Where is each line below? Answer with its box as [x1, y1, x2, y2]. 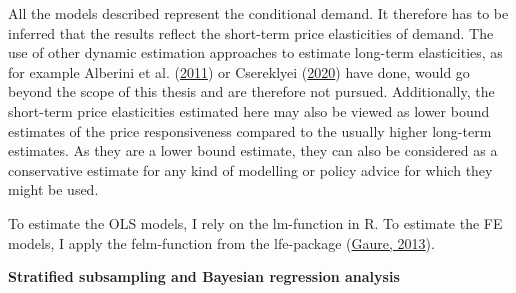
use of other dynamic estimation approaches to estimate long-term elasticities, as [8, 42, 503, 63]
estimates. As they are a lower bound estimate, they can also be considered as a [8, 140, 498, 161]
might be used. [8, 179, 99, 200]
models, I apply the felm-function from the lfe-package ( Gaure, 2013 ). [8, 232, 435, 253]
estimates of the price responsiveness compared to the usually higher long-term [8, 120, 492, 141]
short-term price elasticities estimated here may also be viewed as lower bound [8, 100, 490, 121]
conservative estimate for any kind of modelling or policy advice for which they [8, 159, 493, 180]
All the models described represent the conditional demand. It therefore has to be [8, 3, 509, 23]
